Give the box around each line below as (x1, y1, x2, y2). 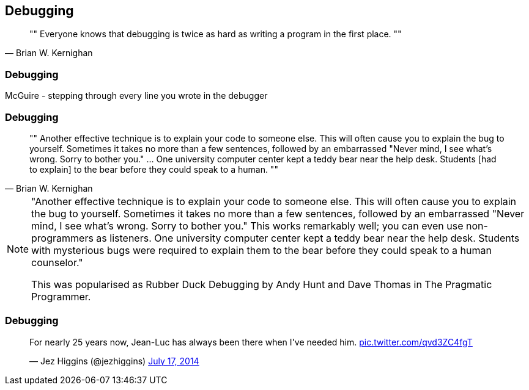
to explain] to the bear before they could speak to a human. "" (29, 164, 278, 175)
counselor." (31, 256, 83, 269)
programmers (31, 231, 94, 244)
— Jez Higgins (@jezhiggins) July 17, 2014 (29, 355, 199, 366)
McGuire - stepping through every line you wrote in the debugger (5, 90, 268, 101)
